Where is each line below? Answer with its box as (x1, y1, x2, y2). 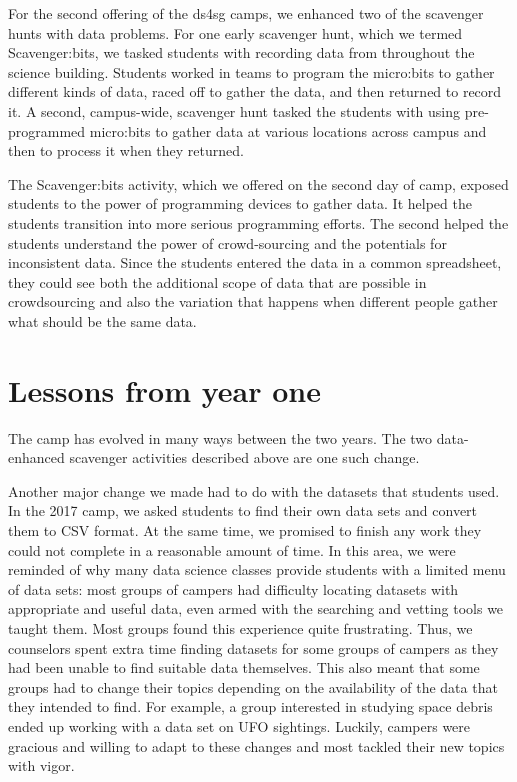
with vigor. (8, 755, 75, 776)
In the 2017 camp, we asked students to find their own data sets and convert (8, 500, 478, 521)
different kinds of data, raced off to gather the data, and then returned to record (8, 81, 502, 102)
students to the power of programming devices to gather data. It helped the (8, 193, 472, 214)
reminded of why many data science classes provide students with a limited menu (8, 559, 506, 580)
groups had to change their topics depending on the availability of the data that (8, 676, 498, 697)
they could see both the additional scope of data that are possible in (8, 271, 427, 292)
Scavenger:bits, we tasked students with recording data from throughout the (8, 42, 475, 63)
